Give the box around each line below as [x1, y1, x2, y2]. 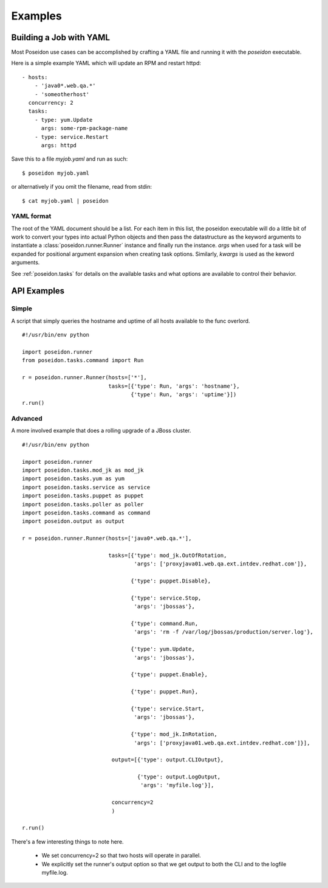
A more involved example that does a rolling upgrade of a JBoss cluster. [11, 427, 191, 435]
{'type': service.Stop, [131, 594, 202, 601]
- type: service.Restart [34, 133, 109, 140]
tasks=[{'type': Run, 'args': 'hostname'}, [108, 382, 240, 390]
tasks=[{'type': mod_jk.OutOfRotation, [108, 551, 227, 559]
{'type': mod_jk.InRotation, [131, 731, 218, 738]
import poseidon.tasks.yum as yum [22, 475, 125, 482]
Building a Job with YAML [11, 32, 111, 43]
